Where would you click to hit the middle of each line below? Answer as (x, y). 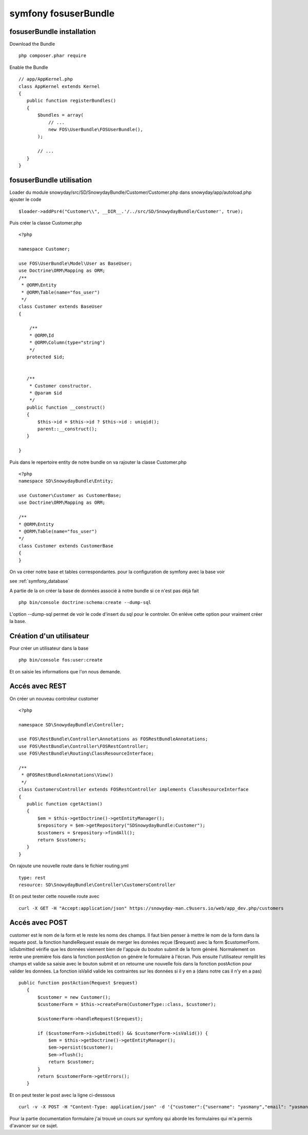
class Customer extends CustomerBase (66, 546)
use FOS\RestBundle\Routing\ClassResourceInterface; (86, 754)
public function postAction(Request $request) (78, 983)
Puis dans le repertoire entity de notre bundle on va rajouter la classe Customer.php (98, 462)
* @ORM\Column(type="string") (67, 343)
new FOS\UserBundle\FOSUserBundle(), (95, 129)
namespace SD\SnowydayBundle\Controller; (71, 725)
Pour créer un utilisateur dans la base (49, 648)
